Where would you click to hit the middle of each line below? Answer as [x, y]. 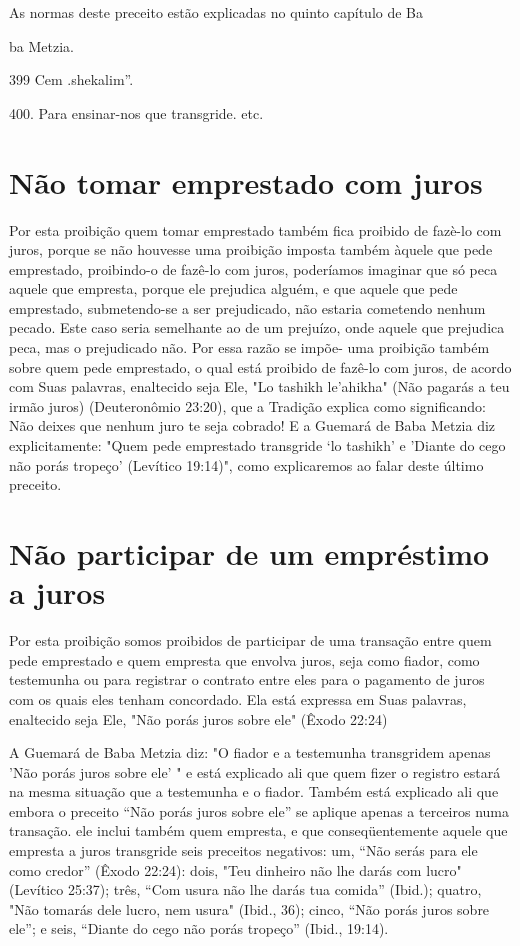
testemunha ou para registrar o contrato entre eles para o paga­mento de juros [247, 679]
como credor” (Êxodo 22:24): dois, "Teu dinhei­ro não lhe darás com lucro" [235, 869]
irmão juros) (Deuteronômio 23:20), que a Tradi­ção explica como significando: [247, 405]
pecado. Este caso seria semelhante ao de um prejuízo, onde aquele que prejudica [257, 327]
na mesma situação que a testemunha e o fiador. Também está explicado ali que [254, 791]
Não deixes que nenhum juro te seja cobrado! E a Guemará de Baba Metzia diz [252, 425]
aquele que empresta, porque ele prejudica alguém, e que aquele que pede [233, 288]
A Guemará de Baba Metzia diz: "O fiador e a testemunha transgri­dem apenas [250, 752]
